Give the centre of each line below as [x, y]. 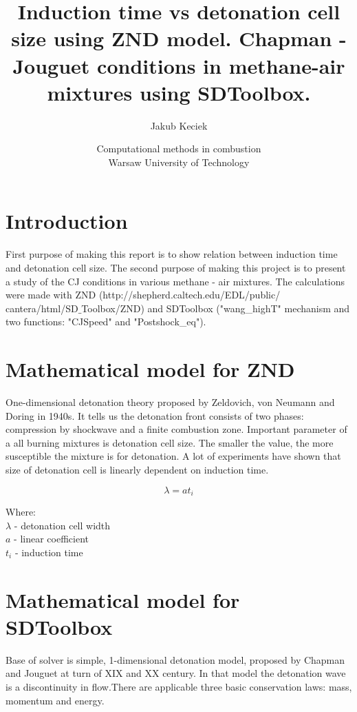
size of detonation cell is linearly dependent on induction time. [137, 470]
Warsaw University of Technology [179, 162]
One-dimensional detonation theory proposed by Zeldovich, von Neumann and [170, 402]
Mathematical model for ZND [150, 369]
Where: [21, 512]
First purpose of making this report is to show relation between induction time [172, 254]
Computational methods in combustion [179, 149]
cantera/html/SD [42, 308]
